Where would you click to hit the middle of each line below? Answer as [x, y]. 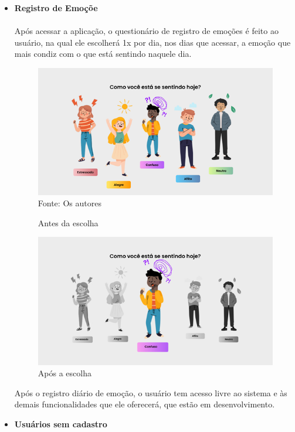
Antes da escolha [68, 222]
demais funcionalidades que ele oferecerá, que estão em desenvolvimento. [145, 404]
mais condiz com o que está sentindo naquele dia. [103, 54]
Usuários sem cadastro [61, 424]
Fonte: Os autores [69, 203]
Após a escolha [65, 373]
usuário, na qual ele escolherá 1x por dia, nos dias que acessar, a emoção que [152, 42]
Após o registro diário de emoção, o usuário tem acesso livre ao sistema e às [151, 392]
